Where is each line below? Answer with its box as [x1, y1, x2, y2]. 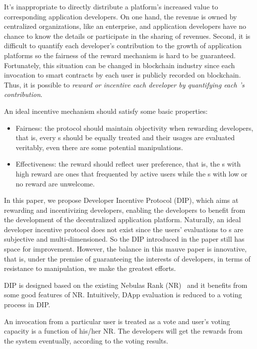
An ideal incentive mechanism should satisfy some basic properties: [4, 105, 208, 116]
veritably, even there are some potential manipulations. [15, 142, 183, 152]
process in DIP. [4, 299, 51, 310]
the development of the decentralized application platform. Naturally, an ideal [4, 214, 241, 225]
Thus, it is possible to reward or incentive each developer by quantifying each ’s [4, 79, 245, 89]
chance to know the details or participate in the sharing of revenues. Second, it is [4, 30, 251, 41]
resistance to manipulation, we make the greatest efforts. [4, 263, 176, 273]
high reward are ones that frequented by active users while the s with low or [15, 168, 248, 178]
